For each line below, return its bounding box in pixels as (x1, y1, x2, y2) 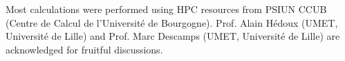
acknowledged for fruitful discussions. (6, 42, 163, 56)
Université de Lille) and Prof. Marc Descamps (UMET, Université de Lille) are (6, 29, 340, 43)
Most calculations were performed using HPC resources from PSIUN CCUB (6, 2, 327, 16)
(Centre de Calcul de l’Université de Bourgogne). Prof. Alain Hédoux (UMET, (6, 15, 338, 29)
